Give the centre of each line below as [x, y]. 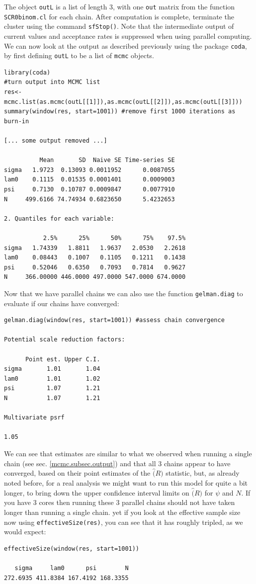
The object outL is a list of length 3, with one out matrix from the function [120, 6]
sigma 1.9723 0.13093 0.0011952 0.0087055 [89, 170]
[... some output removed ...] [56, 141]
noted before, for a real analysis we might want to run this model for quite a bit [126, 482]
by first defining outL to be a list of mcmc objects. [79, 55]
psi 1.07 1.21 [52, 388]
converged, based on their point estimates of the [77, 473]
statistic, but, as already [203, 473]
